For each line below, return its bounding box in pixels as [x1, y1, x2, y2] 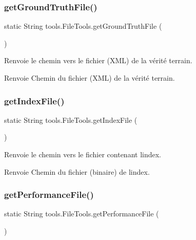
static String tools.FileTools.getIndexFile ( [4, 114, 138, 125]
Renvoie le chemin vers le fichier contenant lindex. [4, 149, 161, 159]
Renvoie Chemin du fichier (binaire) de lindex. [4, 166, 150, 177]
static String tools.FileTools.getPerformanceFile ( [4, 208, 159, 219]
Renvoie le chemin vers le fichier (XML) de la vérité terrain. [4, 55, 192, 66]
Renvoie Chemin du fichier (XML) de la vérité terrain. [4, 72, 175, 83]
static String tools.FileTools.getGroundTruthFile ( [4, 21, 162, 31]
